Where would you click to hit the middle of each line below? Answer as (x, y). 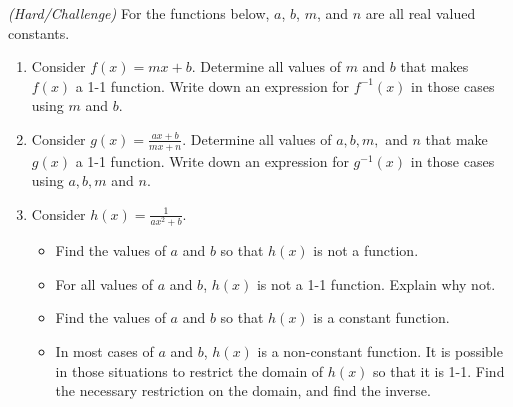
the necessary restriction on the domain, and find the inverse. (243, 390)
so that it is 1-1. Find (439, 370)
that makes (434, 66)
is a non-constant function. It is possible (380, 350)
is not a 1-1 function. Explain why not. (376, 283)
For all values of (104, 283)
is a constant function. (381, 317)
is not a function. (366, 250)
